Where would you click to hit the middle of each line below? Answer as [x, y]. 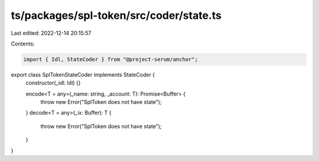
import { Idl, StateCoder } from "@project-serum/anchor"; [110, 59]
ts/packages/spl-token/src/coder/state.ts [116, 15]
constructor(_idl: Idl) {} [53, 83]
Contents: [23, 44]
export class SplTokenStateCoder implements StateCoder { [83, 74]
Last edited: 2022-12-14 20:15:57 [51, 33]
